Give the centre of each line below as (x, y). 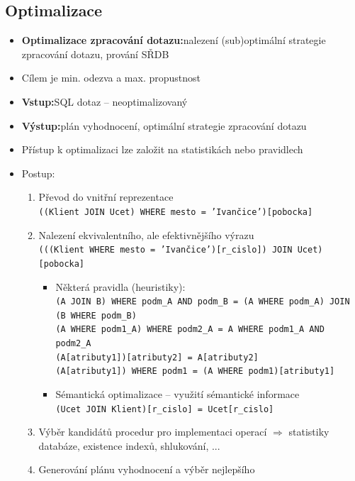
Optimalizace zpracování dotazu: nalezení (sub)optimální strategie (174, 40)
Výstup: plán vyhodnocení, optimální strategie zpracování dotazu (164, 125)
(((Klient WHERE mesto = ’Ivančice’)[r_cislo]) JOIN (165, 250)
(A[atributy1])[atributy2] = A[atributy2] (157, 357)
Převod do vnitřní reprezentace (106, 197)
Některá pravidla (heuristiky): (120, 286)
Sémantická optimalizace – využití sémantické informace (177, 394)
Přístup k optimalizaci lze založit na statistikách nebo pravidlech (162, 149)
